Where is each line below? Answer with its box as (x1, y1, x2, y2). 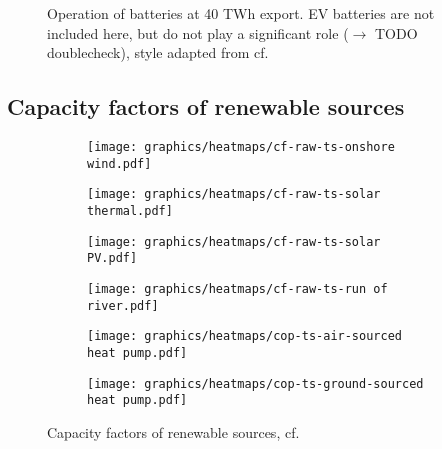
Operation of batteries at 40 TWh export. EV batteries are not (47, 3, 435, 23)
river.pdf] (87, 298, 159, 313)
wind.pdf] (87, 156, 152, 171)
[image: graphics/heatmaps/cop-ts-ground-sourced (87, 376, 424, 391)
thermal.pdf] (87, 203, 173, 218)
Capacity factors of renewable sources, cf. (47, 421, 300, 442)
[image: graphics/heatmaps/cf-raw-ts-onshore (87, 139, 395, 154)
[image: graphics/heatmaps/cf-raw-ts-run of (87, 281, 388, 296)
